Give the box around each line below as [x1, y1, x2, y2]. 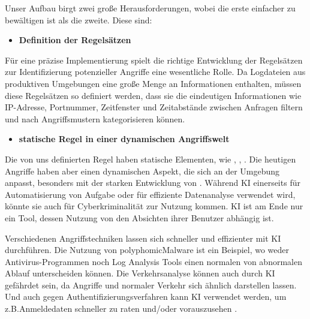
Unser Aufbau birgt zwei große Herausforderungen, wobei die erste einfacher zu [5, 2, 296, 14]
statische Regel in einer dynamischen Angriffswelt [19, 133, 230, 145]
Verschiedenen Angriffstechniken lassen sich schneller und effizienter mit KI [5, 231, 281, 244]
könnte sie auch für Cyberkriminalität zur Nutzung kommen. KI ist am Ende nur [5, 200, 303, 212]
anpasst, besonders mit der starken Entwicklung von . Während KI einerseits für [5, 176, 300, 189]
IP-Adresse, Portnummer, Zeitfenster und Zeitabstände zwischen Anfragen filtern [5, 101, 303, 113]
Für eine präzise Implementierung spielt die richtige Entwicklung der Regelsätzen [5, 53, 303, 66]
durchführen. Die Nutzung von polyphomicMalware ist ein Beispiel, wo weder [5, 243, 290, 256]
